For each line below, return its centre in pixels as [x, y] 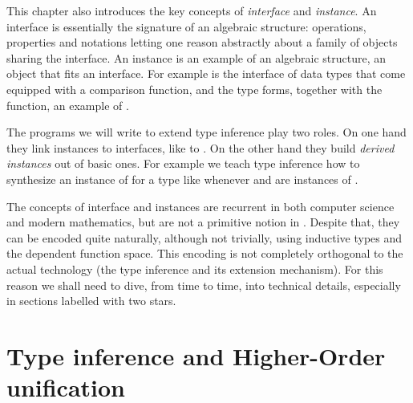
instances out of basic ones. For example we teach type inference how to [183, 163]
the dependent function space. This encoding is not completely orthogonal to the [205, 253]
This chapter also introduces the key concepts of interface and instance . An [192, 10]
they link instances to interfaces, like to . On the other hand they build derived [200, 147]
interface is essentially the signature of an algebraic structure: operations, [186, 26]
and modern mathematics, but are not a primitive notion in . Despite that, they [203, 222]
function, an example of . [68, 105]
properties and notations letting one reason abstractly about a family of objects [202, 42]
